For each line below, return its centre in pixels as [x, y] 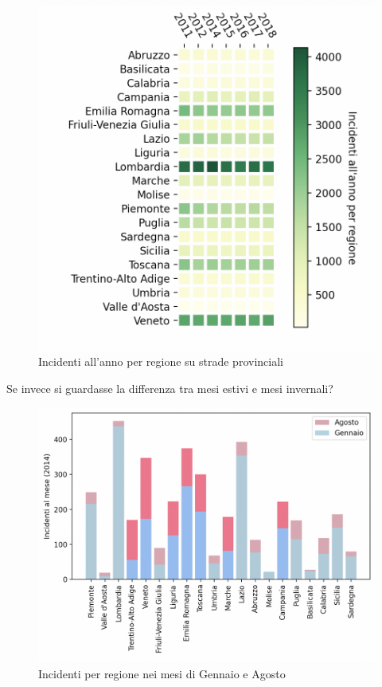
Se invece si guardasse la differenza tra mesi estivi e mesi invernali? [170, 388]
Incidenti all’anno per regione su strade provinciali [161, 361]
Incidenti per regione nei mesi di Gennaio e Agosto [162, 673]
